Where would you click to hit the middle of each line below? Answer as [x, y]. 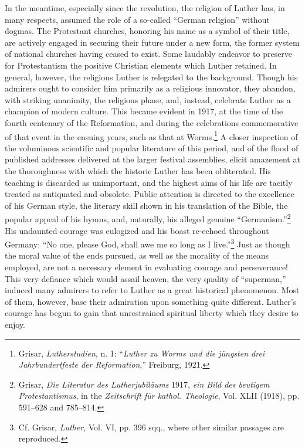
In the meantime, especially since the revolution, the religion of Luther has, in [145, 8]
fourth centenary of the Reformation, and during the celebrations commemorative [152, 122]
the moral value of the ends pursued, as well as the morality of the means [137, 255]
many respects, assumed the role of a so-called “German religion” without [137, 19]
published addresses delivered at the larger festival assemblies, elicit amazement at [152, 159]
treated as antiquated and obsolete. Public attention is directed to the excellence [150, 194]
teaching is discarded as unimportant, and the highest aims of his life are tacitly [149, 182]
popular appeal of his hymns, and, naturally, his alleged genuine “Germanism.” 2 [148, 218]
